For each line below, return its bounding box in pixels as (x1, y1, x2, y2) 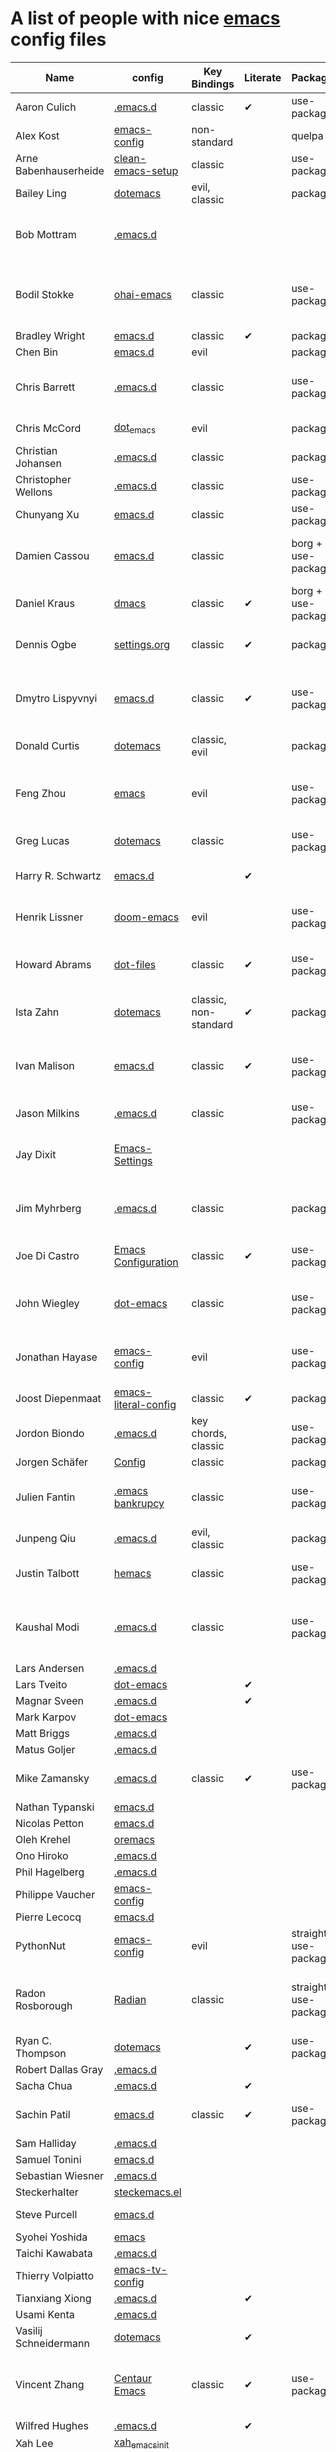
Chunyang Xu (15, 507, 80, 521)
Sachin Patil (15, 2107, 71, 2121)
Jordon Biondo (15, 1426, 85, 1440)
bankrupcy (113, 1496, 165, 1510)
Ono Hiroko (15, 1848, 69, 1862)
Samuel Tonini (15, 2152, 82, 2166)
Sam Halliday (15, 2136, 77, 2150)
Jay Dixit (15, 1147, 57, 1161)
